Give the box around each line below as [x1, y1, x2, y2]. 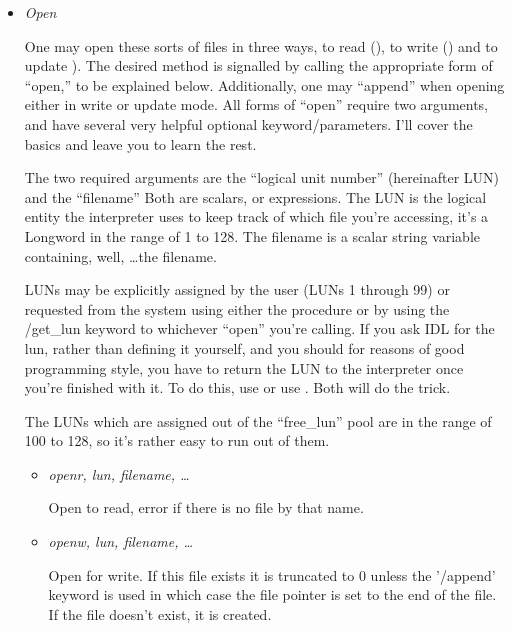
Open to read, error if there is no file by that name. [48, 497, 364, 518]
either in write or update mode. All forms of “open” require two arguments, [24, 94, 488, 115]
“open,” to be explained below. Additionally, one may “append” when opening [24, 74, 505, 95]
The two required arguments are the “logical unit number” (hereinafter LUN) [24, 167, 500, 188]
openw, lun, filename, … [48, 531, 194, 552]
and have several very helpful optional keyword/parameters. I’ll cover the [24, 113, 473, 134]
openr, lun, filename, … [48, 463, 190, 484]
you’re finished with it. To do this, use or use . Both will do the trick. [24, 377, 451, 398]
